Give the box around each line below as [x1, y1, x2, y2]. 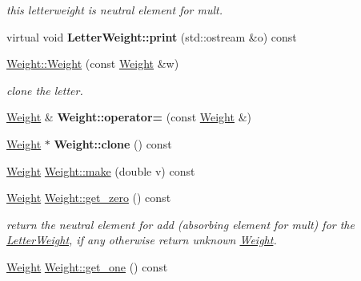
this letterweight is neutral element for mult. [6, 2, 223, 18]
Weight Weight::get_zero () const [6, 189, 171, 206]
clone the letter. [6, 81, 83, 98]
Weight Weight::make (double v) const [6, 162, 195, 179]
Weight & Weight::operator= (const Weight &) [6, 109, 251, 125]
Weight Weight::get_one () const [6, 258, 168, 275]
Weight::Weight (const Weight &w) [6, 55, 179, 72]
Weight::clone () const [54, 135, 172, 152]
